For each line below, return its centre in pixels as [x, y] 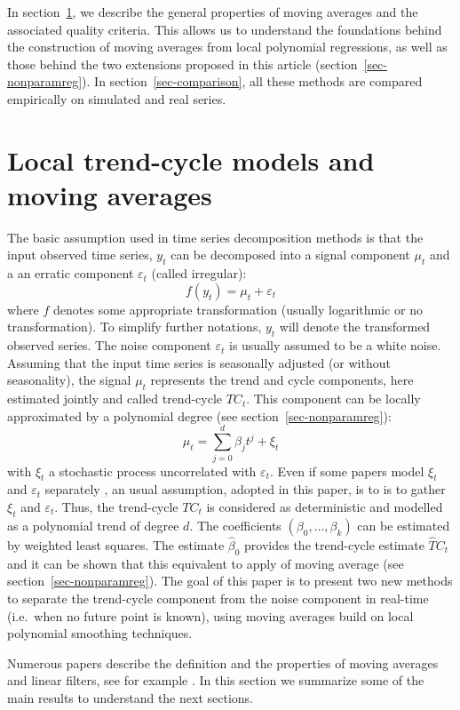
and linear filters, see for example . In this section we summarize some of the [216, 680]
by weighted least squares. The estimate [116, 544]
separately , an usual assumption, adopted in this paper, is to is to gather [245, 489]
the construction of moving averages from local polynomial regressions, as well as [227, 47]
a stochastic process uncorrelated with [153, 471]
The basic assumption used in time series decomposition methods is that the [215, 237]
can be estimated [404, 525]
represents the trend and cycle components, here [282, 380]
